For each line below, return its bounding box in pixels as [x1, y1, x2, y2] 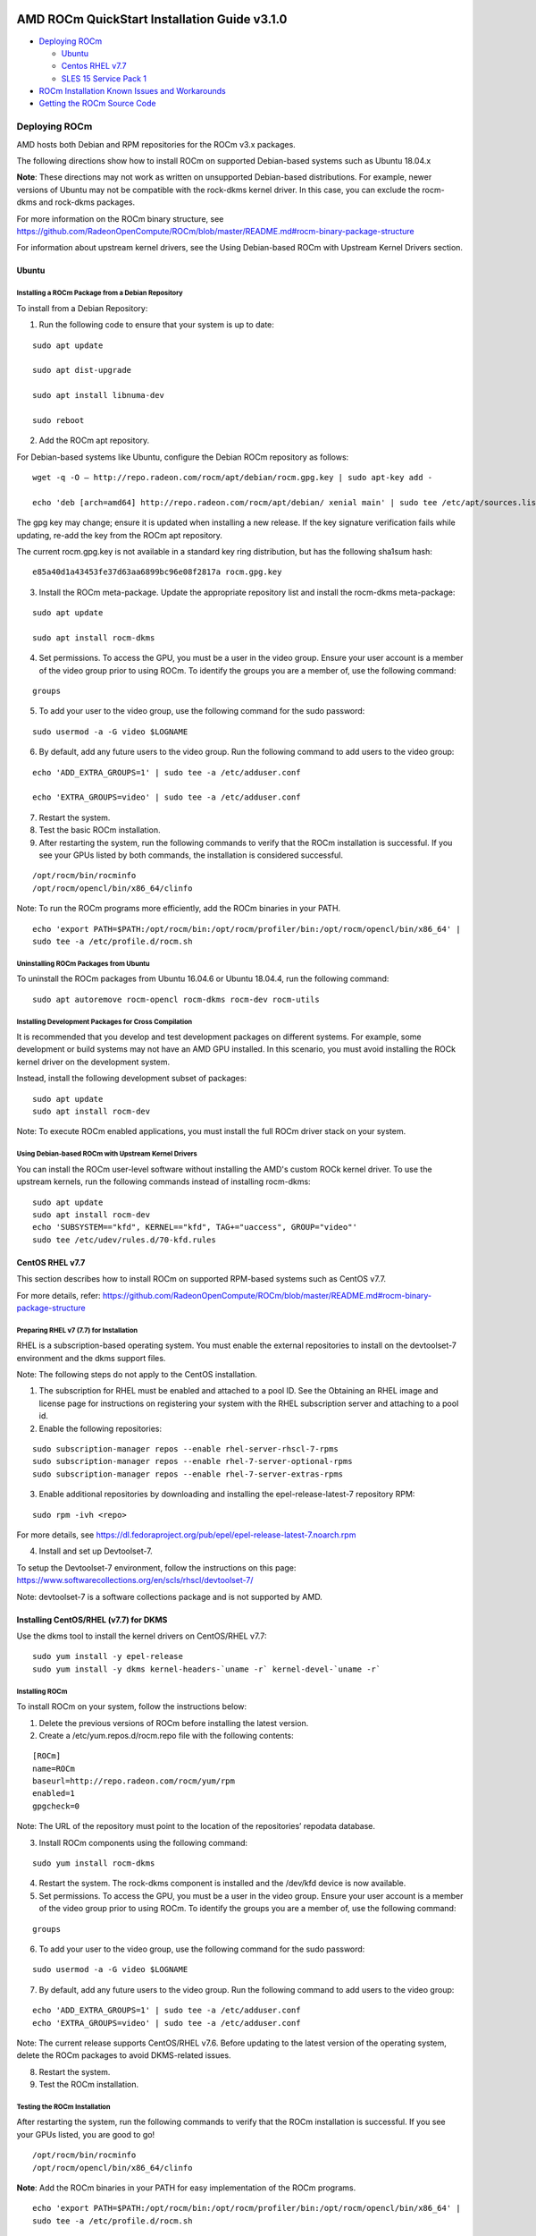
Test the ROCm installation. [38, 2079, 138, 2090]
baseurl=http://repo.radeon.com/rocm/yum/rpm [32, 1776, 236, 1786]
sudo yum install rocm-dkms [32, 1859, 155, 1868]
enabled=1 [32, 1789, 75, 1799]
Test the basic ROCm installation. [38, 825, 161, 835]
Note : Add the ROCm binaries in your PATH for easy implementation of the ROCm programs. [16, 2182, 356, 2193]
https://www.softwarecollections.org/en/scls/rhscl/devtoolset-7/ [16, 1575, 254, 1586]
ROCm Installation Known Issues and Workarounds [38, 86, 227, 97]
